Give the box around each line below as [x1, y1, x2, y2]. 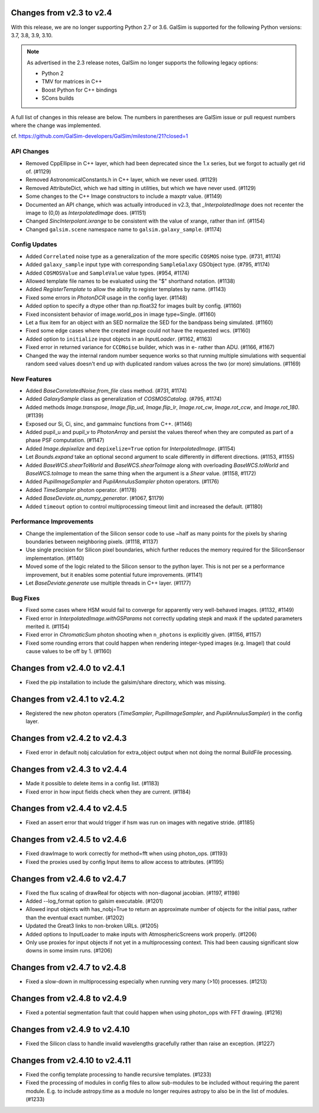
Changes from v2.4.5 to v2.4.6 [11, 834, 127, 844]
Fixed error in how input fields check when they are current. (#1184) [25, 788, 191, 795]
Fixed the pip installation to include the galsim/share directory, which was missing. [25, 679, 226, 686]
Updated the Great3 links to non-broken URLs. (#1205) [25, 922, 159, 929]
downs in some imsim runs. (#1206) [25, 947, 113, 954]
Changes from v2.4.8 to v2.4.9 [11, 994, 127, 1004]
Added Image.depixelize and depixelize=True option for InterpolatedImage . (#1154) [25, 445, 236, 452]
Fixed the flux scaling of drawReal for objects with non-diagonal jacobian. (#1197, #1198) [25, 889, 240, 896]
